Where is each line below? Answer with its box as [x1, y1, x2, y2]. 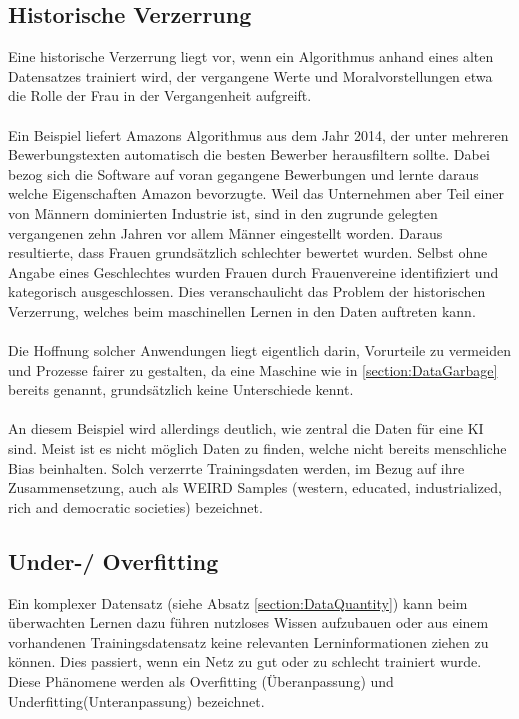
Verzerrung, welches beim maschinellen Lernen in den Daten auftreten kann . [8, 300, 476, 321]
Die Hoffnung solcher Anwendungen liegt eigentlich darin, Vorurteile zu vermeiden [8, 340, 511, 361]
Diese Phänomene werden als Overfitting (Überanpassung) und [8, 671, 394, 692]
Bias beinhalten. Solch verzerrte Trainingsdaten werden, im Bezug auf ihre [8, 457, 465, 478]
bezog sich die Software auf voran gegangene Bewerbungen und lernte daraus [8, 163, 479, 184]
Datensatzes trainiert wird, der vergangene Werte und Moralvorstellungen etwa [8, 65, 493, 86]
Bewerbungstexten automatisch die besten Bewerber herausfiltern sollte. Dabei [8, 144, 490, 165]
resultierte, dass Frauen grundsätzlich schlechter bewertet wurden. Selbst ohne [8, 242, 488, 263]
